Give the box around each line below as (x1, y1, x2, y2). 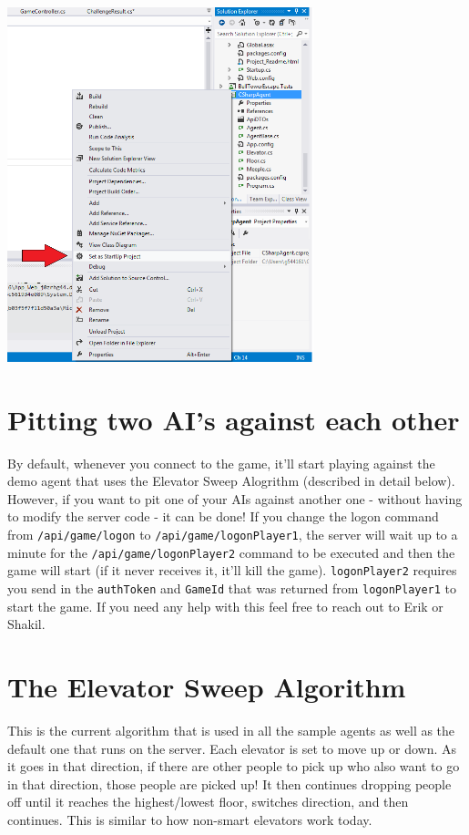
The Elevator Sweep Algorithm (7, 668, 406, 706)
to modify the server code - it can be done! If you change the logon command (7, 507, 439, 526)
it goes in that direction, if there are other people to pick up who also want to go (7, 757, 460, 776)
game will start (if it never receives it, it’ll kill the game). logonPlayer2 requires (7, 561, 457, 580)
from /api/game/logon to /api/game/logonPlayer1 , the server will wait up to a (7, 525, 458, 544)
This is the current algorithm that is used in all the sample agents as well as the (7, 721, 455, 739)
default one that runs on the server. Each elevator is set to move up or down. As (7, 738, 457, 758)
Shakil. (7, 614, 46, 634)
